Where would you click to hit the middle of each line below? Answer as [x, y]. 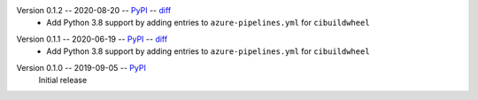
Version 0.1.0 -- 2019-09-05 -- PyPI [81, 67]
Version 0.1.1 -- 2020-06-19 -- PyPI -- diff [92, 39]
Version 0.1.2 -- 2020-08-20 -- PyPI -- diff [94, 10]
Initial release [63, 80]
